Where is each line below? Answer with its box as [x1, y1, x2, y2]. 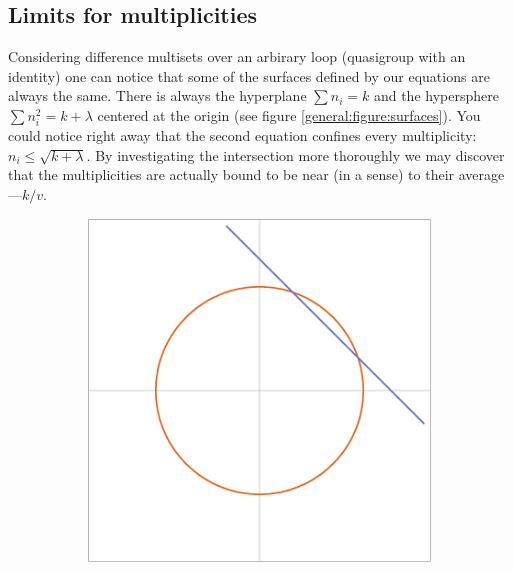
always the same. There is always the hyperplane [8, 85, 307, 106]
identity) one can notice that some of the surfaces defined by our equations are [8, 65, 490, 86]
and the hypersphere [373, 85, 499, 106]
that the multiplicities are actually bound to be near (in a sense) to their [8, 164, 455, 185]
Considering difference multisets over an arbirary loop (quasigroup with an [8, 46, 466, 67]
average [458, 164, 505, 185]
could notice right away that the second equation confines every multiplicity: [8, 125, 477, 146]
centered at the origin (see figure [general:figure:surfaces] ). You [97, 104, 481, 125]
